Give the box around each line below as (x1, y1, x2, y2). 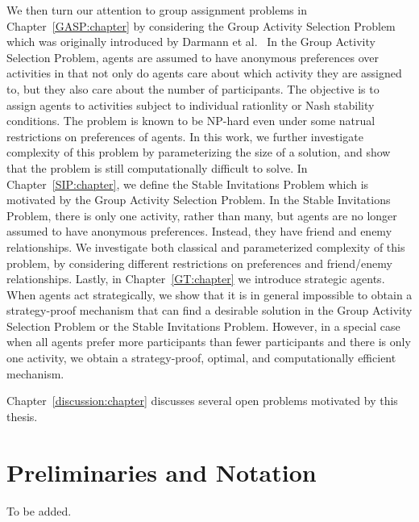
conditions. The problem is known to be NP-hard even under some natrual (6, 112, 375, 129)
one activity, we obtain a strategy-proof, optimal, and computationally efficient (6, 349, 396, 366)
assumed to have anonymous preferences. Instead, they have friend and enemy (6, 223, 392, 240)
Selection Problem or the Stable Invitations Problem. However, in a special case (6, 317, 400, 334)
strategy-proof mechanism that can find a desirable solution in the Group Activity (6, 302, 413, 319)
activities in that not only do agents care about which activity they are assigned (6, 65, 402, 81)
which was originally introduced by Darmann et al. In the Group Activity (6, 33, 375, 50)
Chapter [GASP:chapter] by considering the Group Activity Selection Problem (6, 17, 396, 34)
